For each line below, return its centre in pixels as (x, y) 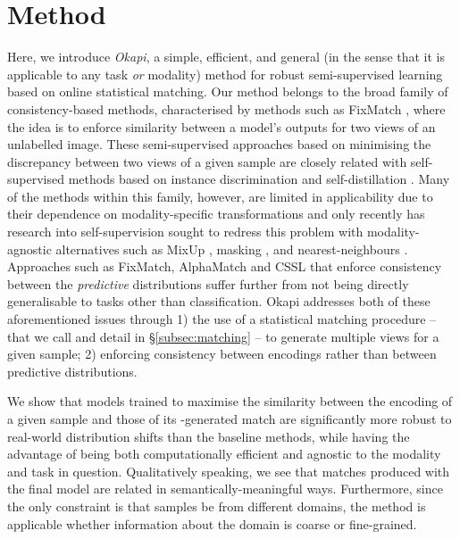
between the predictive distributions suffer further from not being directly (208, 283)
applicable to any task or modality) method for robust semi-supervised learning (225, 74)
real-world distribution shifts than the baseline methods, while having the (209, 436)
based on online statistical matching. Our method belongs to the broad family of (228, 91)
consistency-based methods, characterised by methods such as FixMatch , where (226, 108)
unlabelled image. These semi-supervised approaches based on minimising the (219, 144)
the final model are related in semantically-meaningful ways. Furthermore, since (225, 489)
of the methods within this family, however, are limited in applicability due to (220, 196)
